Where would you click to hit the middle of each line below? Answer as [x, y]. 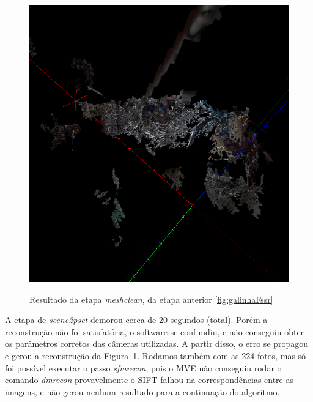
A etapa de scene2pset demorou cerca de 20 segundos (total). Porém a [136, 320]
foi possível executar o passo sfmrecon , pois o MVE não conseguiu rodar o [143, 367]
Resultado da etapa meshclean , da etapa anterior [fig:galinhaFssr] [151, 299]
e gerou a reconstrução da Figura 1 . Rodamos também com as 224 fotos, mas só [156, 355]
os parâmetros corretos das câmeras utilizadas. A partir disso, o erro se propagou [157, 344]
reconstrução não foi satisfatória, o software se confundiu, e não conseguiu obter [155, 331]
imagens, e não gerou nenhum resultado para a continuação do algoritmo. [142, 391]
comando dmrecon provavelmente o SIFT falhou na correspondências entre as [149, 380]
